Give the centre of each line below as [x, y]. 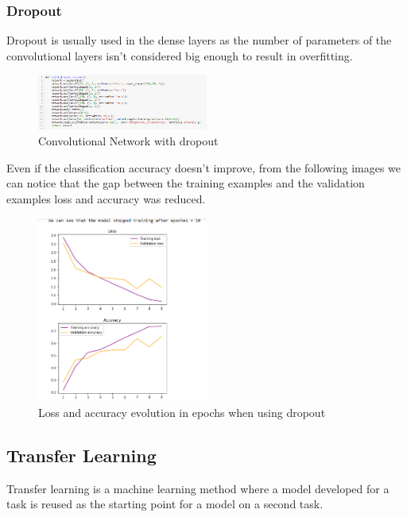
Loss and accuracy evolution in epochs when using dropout [182, 412]
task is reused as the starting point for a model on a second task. [165, 504]
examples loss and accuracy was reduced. [106, 198]
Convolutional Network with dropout [128, 141]
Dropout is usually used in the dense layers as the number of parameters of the [199, 40]
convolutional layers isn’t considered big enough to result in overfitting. [180, 55]
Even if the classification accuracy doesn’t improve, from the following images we [204, 167]
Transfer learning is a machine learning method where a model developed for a [198, 488]
